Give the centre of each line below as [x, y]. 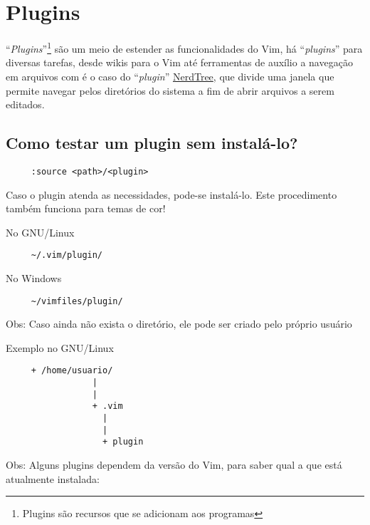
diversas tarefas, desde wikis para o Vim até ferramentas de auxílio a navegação [179, 62]
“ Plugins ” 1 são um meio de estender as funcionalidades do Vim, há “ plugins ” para [184, 47]
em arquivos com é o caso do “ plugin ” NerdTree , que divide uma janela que [170, 76]
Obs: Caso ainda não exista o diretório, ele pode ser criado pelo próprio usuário [179, 324]
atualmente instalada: [53, 478]
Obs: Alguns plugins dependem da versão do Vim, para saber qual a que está [174, 465]
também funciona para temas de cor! [86, 208]
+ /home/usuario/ [72, 371]
